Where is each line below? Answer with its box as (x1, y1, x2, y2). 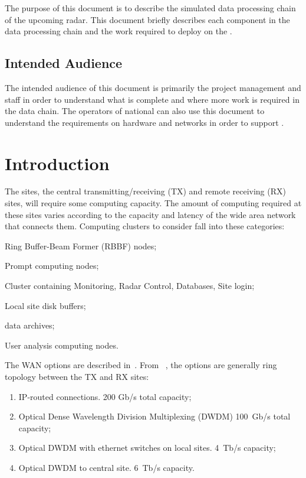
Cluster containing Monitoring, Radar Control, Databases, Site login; (5, 279, 255, 292)
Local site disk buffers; (5, 299, 86, 311)
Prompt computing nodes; (5, 259, 99, 272)
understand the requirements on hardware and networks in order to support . (5, 116, 284, 128)
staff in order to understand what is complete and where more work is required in (5, 93, 300, 105)
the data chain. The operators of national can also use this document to (5, 105, 265, 117)
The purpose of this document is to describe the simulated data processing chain (5, 2, 296, 14)
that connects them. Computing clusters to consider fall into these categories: (5, 220, 285, 232)
